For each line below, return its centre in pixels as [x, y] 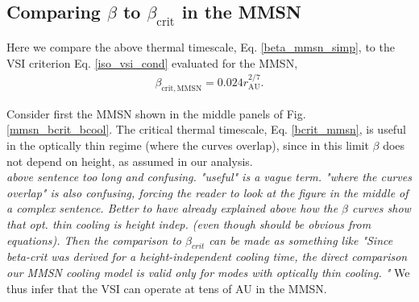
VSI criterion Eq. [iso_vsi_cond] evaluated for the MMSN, [152, 62]
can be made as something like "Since [301, 240]
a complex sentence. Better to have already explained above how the [172, 208]
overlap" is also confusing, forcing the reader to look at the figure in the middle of [207, 192]
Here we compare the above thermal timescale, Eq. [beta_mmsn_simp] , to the [201, 47]
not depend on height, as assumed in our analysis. [130, 161]
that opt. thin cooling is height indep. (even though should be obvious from [189, 223]
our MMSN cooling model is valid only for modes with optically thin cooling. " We [208, 272]
